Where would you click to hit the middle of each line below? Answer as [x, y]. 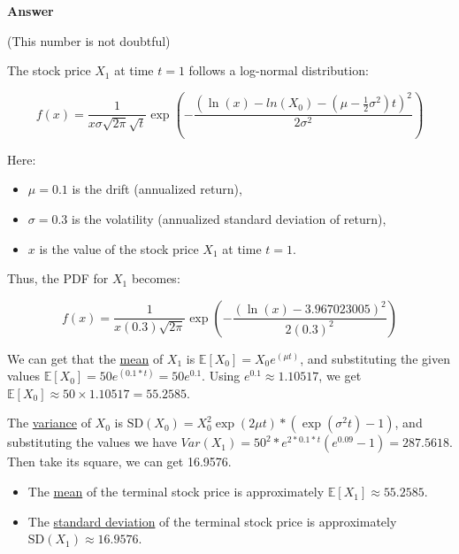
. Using [221, 376]
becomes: [156, 278]
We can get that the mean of [85, 358]
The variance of [49, 423]
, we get [340, 376]
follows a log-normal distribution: [279, 70]
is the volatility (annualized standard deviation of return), [229, 218]
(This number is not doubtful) [89, 40]
